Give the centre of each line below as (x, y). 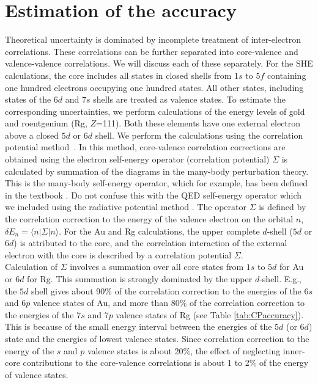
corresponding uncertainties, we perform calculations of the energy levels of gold (155, 111)
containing (287, 75)
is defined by (283, 207)
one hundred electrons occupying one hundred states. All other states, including (154, 87)
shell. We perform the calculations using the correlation (199, 135)
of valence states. (37, 374)
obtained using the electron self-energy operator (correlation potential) (137, 159)
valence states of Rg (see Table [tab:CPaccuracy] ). (210, 314)
